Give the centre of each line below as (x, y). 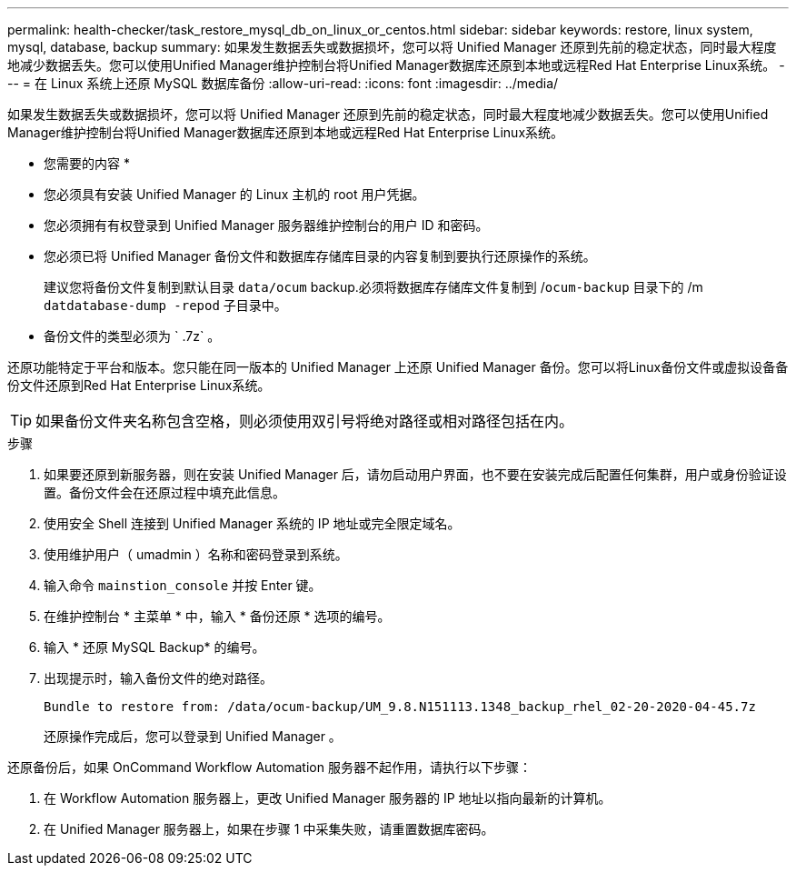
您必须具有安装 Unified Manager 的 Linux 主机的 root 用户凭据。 (234, 194)
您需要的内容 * (87, 163)
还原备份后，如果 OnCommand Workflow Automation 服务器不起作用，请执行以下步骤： (269, 767)
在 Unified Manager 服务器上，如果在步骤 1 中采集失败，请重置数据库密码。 (269, 829)
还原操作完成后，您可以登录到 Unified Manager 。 (193, 736)
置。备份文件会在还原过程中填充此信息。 (164, 492)
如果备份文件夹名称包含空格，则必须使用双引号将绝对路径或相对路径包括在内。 (305, 421)
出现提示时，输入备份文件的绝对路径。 (158, 678)
